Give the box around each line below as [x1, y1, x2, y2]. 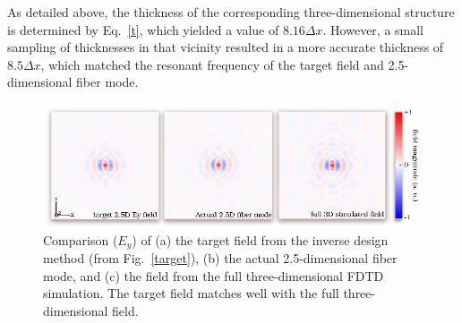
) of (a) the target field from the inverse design [132, 230, 389, 249]
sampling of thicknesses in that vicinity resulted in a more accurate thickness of [7, 38, 444, 56]
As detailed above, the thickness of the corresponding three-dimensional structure [7, 3, 455, 21]
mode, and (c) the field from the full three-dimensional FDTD [43, 266, 384, 285]
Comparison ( [43, 230, 118, 249]
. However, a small [322, 20, 424, 38]
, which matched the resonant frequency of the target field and [40, 55, 384, 73]
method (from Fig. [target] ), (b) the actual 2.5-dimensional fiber [43, 249, 398, 268]
